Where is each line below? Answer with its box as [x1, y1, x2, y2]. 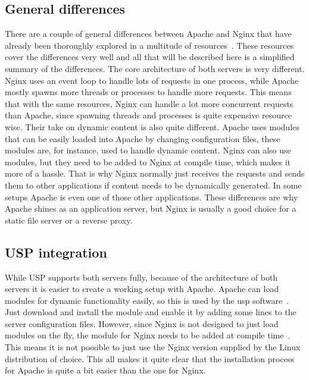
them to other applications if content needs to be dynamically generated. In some [5, 178, 302, 191]
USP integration [5, 243, 107, 261]
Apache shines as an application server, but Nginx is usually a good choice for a [5, 202, 296, 215]
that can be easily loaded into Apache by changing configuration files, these [5, 132, 280, 145]
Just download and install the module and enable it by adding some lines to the [5, 306, 296, 318]
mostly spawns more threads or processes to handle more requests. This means [5, 86, 292, 98]
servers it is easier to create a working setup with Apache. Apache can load [5, 282, 279, 295]
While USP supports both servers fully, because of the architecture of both [5, 271, 278, 283]
